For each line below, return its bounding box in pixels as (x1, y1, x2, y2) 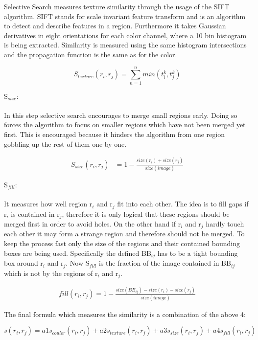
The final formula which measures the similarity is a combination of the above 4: (4, 309, 246, 319)
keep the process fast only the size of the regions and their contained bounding (4, 238, 240, 249)
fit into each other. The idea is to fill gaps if (117, 199, 249, 209)
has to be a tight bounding (157, 248, 238, 258)
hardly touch (206, 219, 244, 228)
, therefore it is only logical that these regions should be (62, 208, 230, 219)
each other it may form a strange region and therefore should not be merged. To (4, 228, 245, 239)
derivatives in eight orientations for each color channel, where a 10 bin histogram (4, 30, 247, 40)
